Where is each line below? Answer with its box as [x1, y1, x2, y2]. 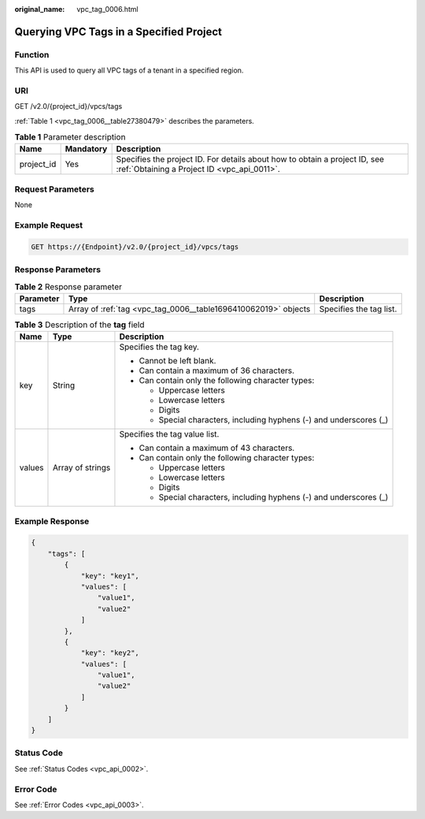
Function [14, 49, 50, 60]
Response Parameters [14, 264, 102, 275]
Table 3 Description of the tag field [14, 319, 145, 330]
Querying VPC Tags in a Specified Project [14, 24, 223, 39]
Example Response [14, 516, 90, 527]
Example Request [14, 219, 83, 230]
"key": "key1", [80, 571, 139, 580]
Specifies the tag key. [119, 341, 200, 352]
